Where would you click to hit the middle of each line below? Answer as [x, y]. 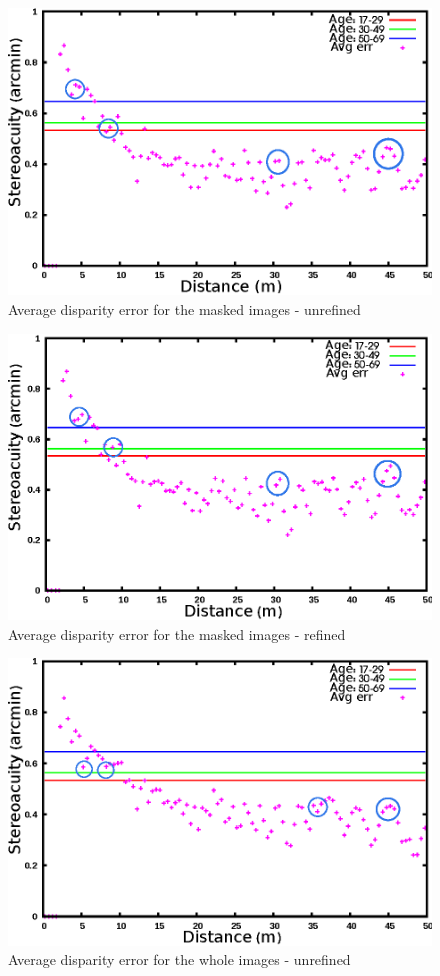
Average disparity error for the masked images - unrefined [184, 309]
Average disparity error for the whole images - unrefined [179, 959]
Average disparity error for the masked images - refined [177, 633]
